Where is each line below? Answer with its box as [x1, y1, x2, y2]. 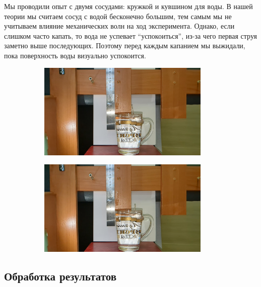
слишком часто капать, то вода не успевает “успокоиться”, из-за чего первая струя [4, 30, 257, 41]
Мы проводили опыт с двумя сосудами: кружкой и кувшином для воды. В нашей [4, 1, 253, 11]
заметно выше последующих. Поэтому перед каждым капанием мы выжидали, [4, 40, 245, 51]
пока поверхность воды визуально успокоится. [4, 50, 146, 60]
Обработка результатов [4, 268, 117, 284]
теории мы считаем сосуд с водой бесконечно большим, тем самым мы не [4, 11, 232, 21]
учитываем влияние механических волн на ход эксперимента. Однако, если [4, 21, 235, 31]
